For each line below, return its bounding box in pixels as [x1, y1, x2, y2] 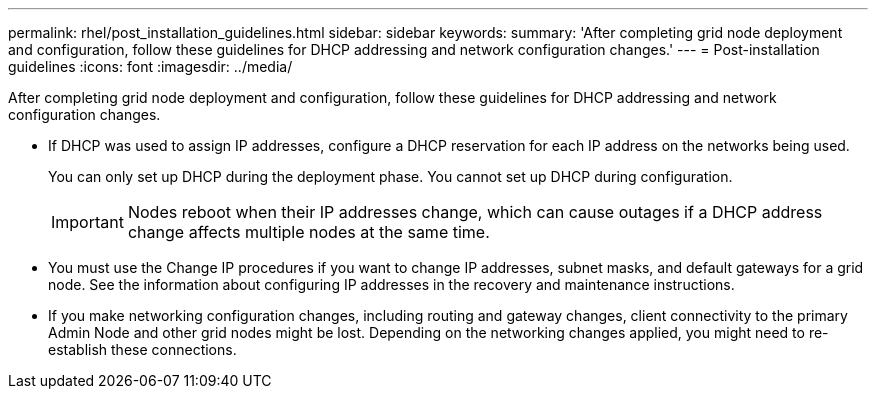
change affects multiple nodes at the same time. [127, 222, 490, 242]
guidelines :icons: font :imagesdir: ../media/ [8, 58, 293, 75]
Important [51, 212, 124, 232]
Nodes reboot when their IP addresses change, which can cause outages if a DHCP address [127, 202, 823, 222]
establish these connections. [48, 341, 237, 358]
